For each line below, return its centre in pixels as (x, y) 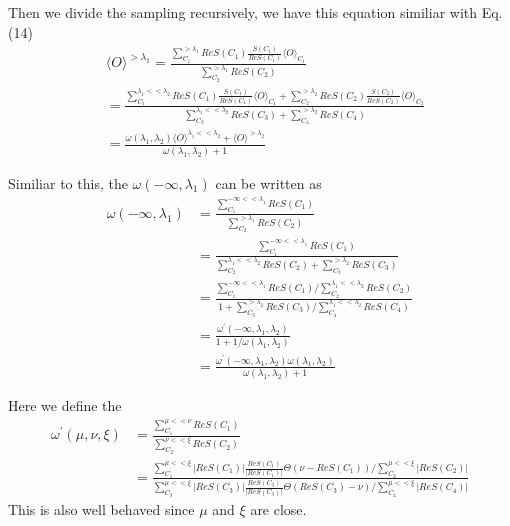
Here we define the (65, 405)
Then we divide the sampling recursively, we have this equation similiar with (243, 12)
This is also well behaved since (101, 508)
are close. (278, 508)
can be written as (268, 182)
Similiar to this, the (68, 182)
